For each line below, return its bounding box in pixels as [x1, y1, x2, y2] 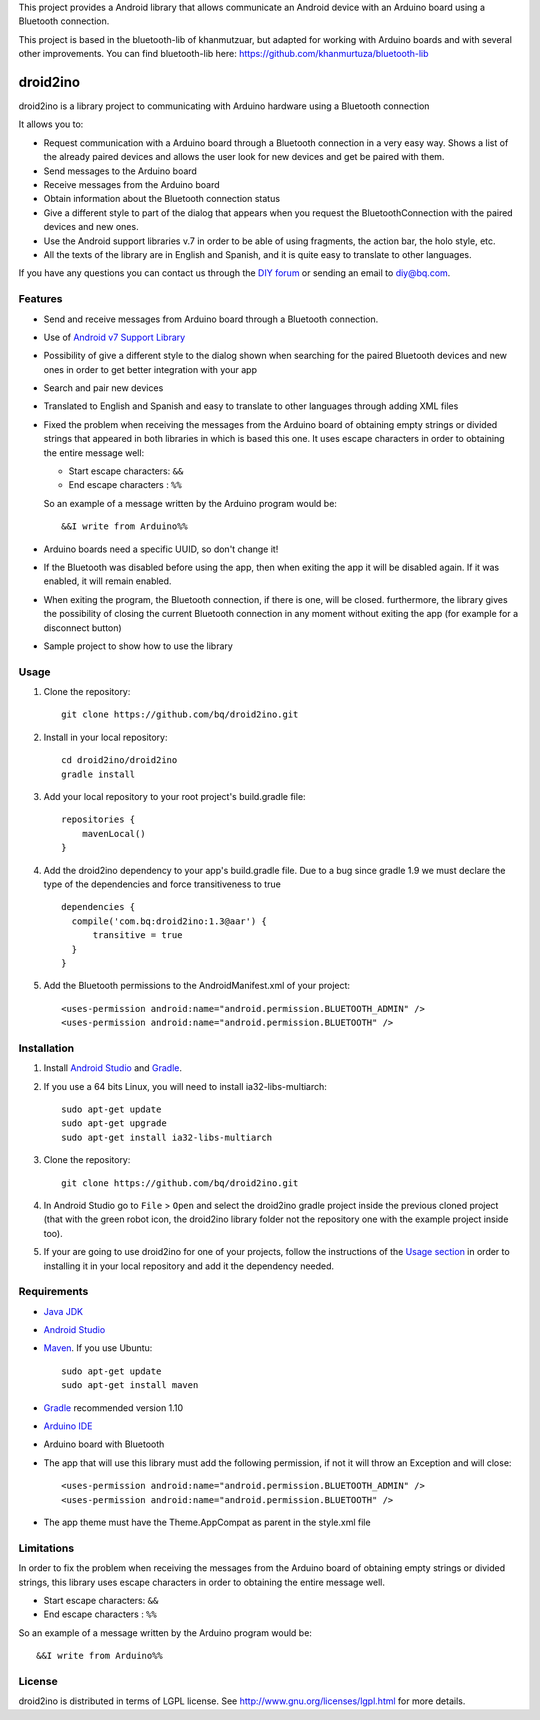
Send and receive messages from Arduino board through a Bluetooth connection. [43, 313, 379, 325]
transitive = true [92, 930, 183, 941]
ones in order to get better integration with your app [43, 363, 257, 375]
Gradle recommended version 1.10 [43, 1401, 184, 1414]
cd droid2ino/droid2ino [61, 755, 178, 766]
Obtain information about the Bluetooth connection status [43, 193, 280, 205]
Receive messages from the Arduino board [43, 179, 220, 191]
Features [18, 292, 63, 306]
